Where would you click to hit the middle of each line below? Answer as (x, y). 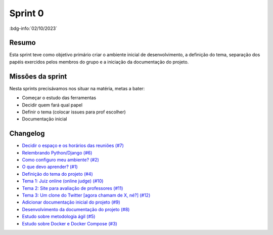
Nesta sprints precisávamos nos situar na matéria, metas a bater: (77, 88)
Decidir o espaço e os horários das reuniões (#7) (73, 146)
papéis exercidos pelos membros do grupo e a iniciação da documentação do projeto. (99, 62)
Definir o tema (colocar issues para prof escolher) (74, 112)
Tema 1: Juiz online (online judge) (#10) (63, 181)
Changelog (27, 133)
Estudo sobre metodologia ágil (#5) (59, 217)
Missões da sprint (38, 76)
